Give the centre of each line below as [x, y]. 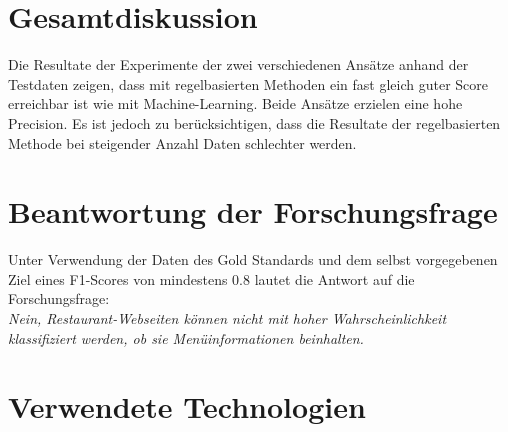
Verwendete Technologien [187, 406]
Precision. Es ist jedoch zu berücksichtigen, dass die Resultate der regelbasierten [254, 122]
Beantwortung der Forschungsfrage [253, 211]
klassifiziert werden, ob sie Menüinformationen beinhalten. [186, 337]
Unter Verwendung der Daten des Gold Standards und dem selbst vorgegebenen [253, 259]
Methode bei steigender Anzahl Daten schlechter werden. [182, 142]
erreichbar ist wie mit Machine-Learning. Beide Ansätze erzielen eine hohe [235, 103]
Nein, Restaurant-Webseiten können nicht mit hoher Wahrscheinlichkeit [227, 318]
